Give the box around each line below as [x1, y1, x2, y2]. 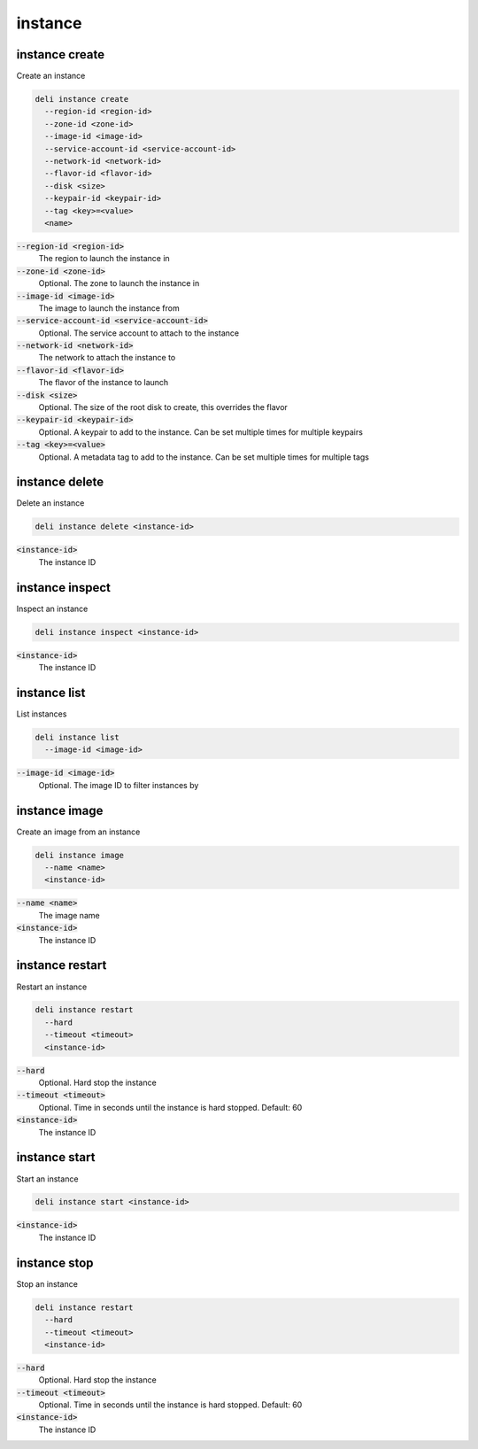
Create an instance [16, 71, 86, 81]
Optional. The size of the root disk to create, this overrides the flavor [38, 402, 288, 413]
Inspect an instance [16, 603, 89, 614]
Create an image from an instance [16, 826, 141, 837]
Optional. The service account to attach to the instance [38, 328, 239, 338]
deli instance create [35, 94, 129, 105]
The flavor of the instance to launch [38, 377, 169, 388]
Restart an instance [16, 981, 88, 992]
